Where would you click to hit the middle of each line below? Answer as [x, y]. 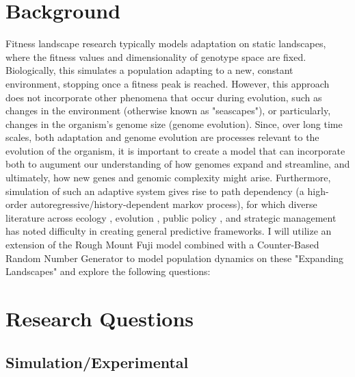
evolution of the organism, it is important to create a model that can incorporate [175, 150]
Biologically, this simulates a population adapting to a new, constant [149, 70]
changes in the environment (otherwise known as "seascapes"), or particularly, [168, 110]
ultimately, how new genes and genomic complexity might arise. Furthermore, [168, 178]
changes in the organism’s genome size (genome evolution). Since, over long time [174, 123]
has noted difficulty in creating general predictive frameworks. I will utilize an [169, 231]
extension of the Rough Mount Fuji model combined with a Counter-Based [162, 245]
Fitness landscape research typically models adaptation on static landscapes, [166, 43]
